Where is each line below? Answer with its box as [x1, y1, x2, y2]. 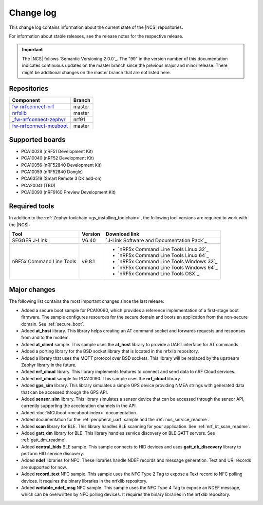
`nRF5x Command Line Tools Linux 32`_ [117, 246, 209, 252]
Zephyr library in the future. [21, 362, 76, 368]
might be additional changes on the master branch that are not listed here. [22, 69, 171, 75]
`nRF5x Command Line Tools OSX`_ [117, 270, 199, 277]
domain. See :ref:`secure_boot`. [21, 321, 85, 327]
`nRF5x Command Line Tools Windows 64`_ [117, 264, 218, 271]
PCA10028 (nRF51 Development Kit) [21, 148, 94, 154]
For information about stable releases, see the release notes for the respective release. [9, 33, 184, 39]
